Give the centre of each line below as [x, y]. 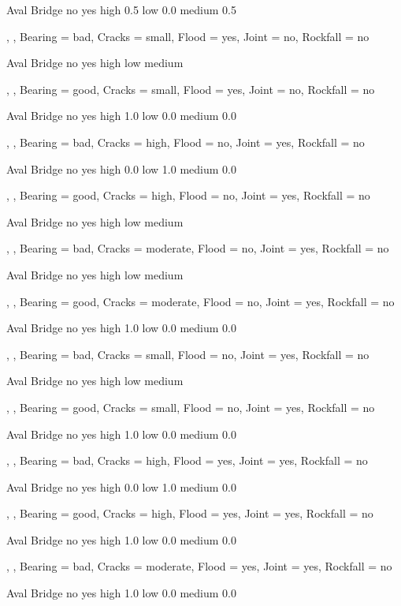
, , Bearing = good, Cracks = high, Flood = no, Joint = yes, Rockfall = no [188, 195]
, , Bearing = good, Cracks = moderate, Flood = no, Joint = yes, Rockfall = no [200, 301]
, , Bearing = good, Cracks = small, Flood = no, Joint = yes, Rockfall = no [191, 407]
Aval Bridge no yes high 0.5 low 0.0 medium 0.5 [121, 9]
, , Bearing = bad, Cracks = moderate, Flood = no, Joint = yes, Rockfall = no [198, 248]
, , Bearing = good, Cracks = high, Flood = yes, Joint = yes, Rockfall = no [190, 513]
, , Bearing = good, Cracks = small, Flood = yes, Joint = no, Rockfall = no [191, 89]
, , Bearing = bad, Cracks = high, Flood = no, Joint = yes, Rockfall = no [186, 142]
